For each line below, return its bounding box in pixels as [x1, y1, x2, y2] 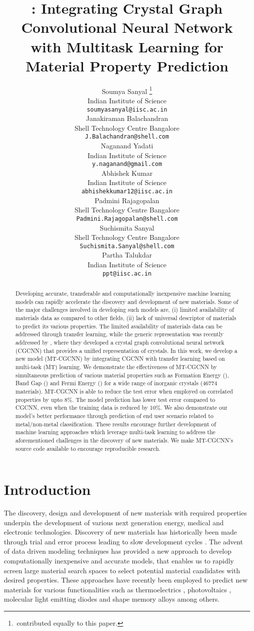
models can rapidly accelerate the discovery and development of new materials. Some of [15, 297, 238, 305]
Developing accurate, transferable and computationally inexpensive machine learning [15, 289, 231, 298]
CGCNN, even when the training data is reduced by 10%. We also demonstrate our [15, 403, 228, 412]
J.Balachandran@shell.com [85, 133, 169, 140]
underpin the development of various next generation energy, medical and [4, 517, 224, 527]
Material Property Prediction [25, 55, 229, 75]
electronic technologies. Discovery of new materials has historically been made [4, 527, 237, 537]
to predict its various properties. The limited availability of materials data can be [15, 322, 223, 330]
